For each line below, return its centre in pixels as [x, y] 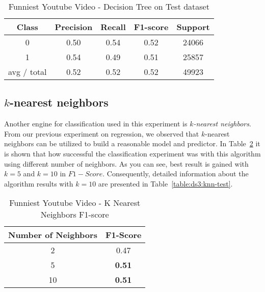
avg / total [28, 72]
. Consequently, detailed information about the [176, 174]
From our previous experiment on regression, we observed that [102, 133]
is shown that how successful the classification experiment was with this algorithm [132, 153]
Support [193, 27]
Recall [113, 27]
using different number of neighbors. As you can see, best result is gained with [126, 163]
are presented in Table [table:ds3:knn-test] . [165, 183]
